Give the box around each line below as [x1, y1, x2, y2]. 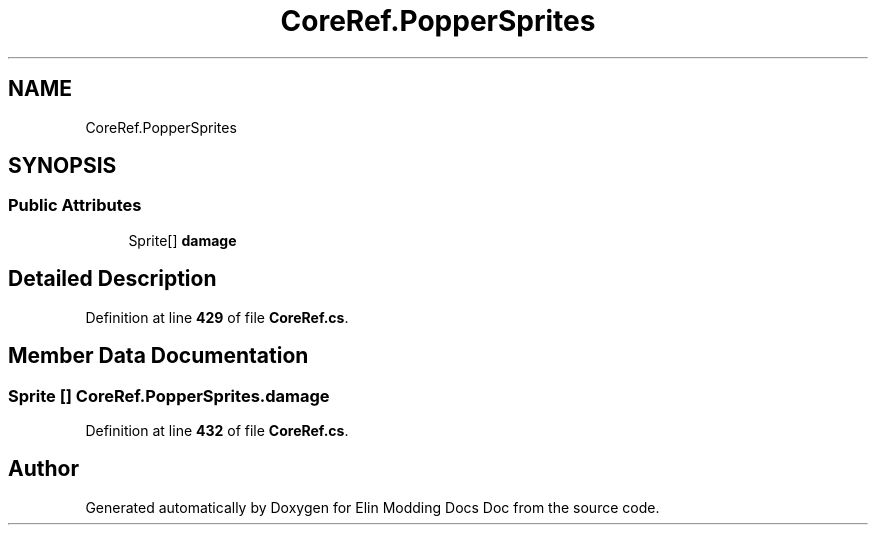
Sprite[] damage [128, 231, 237, 249]
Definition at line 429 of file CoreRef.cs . [85, 308, 349, 326]
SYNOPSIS [8, 153, 117, 179]
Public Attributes [8, 195, 142, 216]
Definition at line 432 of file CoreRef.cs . [85, 421, 349, 439]
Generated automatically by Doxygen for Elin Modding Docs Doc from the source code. [85, 498, 660, 516]
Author [8, 456, 79, 482]
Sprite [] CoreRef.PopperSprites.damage [8, 385, 330, 406]
